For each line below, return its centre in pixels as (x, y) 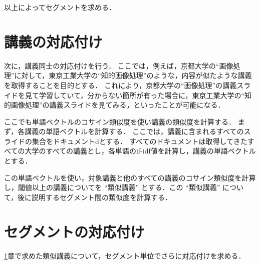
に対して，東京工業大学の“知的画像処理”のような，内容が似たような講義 (133, 75)
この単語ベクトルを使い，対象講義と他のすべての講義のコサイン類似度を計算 (130, 177)
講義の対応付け (53, 41)
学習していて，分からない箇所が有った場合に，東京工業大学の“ (142, 95)
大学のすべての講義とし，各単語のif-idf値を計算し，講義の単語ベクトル (140, 151)
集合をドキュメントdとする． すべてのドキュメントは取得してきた (140, 141)
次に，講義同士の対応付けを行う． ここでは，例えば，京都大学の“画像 (119, 65)
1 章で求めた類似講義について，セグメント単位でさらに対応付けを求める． (125, 255)
